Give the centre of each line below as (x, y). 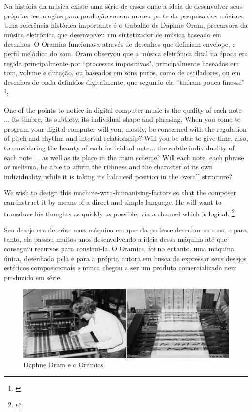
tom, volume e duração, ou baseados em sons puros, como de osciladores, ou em (122, 73)
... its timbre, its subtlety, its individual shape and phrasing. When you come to (122, 119)
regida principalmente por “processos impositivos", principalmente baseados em (122, 63)
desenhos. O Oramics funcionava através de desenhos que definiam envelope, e (120, 44)
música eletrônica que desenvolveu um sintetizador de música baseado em (113, 34)
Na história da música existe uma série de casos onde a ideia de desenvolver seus (123, 6)
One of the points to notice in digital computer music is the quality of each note (123, 109)
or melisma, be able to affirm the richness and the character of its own (108, 167)
